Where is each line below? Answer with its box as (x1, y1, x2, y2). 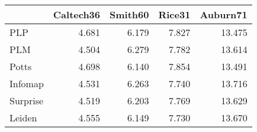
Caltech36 (53, 8, 101, 21)
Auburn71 (200, 8, 248, 21)
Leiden (9, 111, 37, 124)
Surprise (9, 94, 44, 107)
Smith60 (110, 8, 149, 21)
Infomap (9, 77, 44, 90)
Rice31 (158, 8, 191, 21)
